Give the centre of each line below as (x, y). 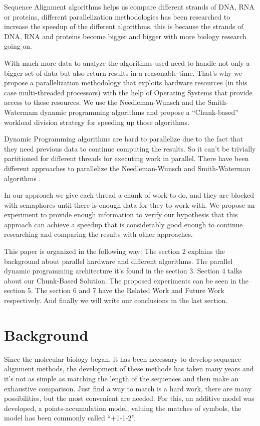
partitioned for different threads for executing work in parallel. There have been (126, 158)
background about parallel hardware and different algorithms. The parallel (118, 261)
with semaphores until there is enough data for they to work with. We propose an (129, 204)
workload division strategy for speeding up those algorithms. (97, 122)
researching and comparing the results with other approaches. (98, 234)
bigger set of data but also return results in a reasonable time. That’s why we (123, 73)
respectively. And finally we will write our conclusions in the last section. (116, 300)
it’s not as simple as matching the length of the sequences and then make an (121, 378)
